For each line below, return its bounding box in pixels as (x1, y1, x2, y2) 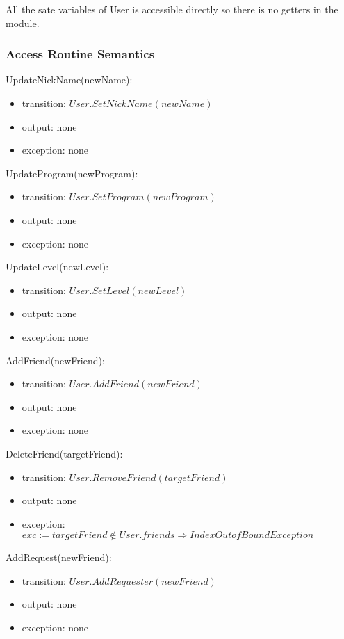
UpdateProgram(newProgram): (6, 165, 138, 180)
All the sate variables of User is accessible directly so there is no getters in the (6, 2, 338, 16)
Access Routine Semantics (6, 45, 155, 63)
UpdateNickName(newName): (6, 72, 133, 87)
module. (6, 15, 40, 30)
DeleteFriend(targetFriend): (6, 446, 123, 460)
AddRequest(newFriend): (6, 550, 112, 565)
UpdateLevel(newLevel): (6, 259, 109, 274)
